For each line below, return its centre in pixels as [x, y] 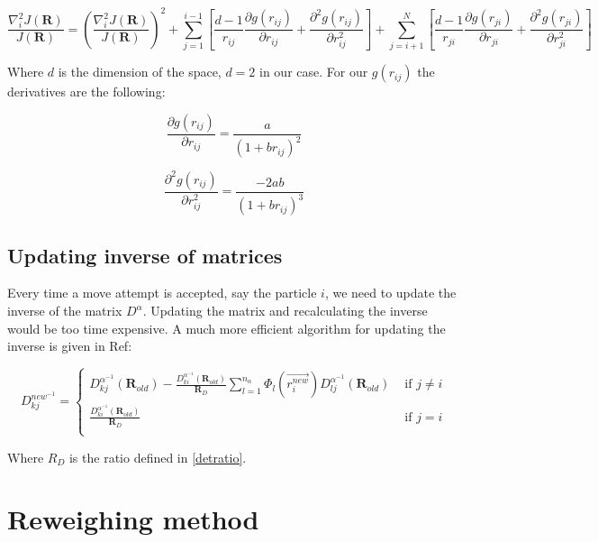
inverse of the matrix [65, 311]
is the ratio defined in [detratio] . [158, 457]
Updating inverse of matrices [145, 255]
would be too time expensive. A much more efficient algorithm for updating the [227, 328]
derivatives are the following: [86, 92]
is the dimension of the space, [140, 72]
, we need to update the [390, 293]
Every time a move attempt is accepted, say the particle [162, 293]
